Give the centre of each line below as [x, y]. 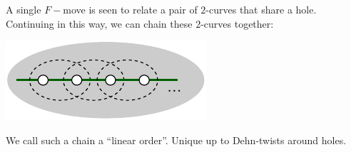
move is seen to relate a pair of [130, 9]
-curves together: [237, 23]
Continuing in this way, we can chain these [99, 23]
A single [24, 9]
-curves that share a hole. [261, 9]
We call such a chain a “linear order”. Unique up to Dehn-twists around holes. [176, 140]
